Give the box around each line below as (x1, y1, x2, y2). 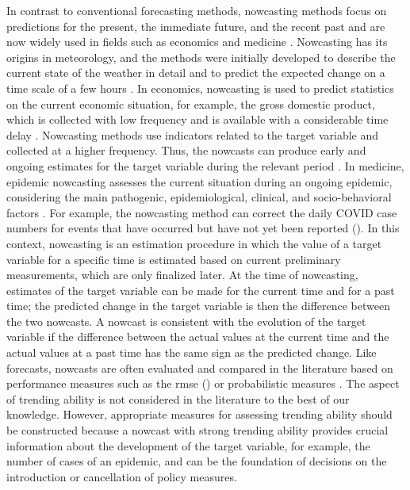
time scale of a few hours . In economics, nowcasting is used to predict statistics (6, 79, 394, 96)
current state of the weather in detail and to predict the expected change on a (6, 64, 385, 81)
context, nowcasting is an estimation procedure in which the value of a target (6, 235, 382, 251)
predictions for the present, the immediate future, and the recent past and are (6, 17, 385, 34)
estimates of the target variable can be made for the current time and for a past (6, 281, 395, 298)
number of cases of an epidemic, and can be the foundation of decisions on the (6, 453, 387, 469)
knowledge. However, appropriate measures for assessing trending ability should (6, 406, 393, 423)
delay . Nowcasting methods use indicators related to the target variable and (6, 126, 379, 143)
